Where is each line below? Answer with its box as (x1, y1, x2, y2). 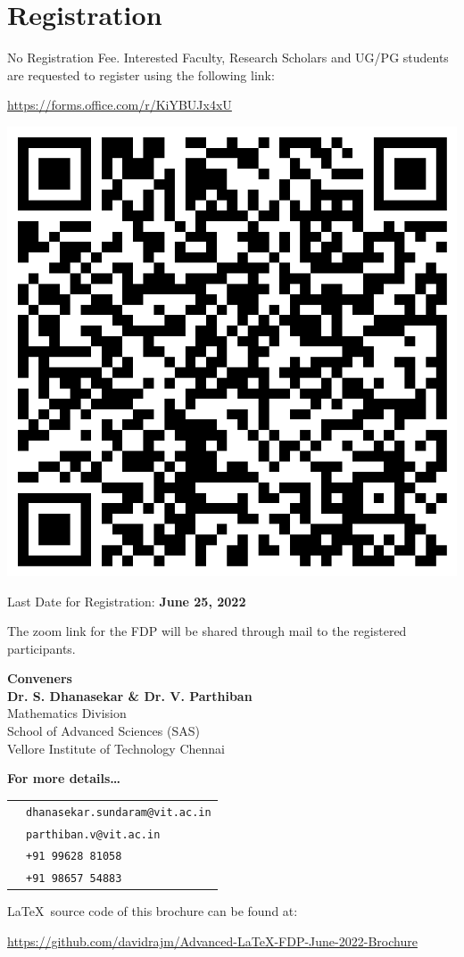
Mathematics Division (7, 704, 127, 722)
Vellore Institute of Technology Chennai (7, 738, 225, 757)
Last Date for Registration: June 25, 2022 (7, 591, 246, 610)
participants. (7, 639, 76, 657)
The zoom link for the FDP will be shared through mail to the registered (7, 622, 407, 640)
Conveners (7, 669, 72, 688)
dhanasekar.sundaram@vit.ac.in (26, 805, 211, 819)
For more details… (7, 769, 121, 788)
